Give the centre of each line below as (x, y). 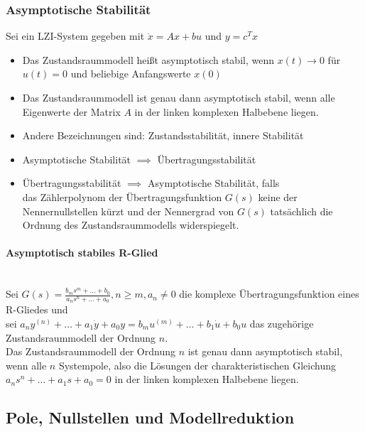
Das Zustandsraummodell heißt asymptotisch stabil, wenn (148, 59)
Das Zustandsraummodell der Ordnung (91, 351)
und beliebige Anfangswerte (131, 74)
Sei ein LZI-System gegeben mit (75, 36)
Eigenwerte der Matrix (71, 111)
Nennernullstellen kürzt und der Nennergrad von (128, 211)
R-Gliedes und (37, 309)
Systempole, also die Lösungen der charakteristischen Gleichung (197, 365)
